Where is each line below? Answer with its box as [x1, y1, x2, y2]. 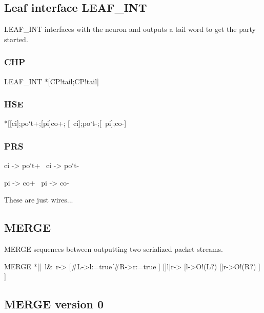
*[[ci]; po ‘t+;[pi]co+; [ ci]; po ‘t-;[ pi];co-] [4, 118, 127, 128]
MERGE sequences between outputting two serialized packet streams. [4, 244, 223, 254]
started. [4, 33, 28, 44]
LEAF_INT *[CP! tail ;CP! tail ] [4, 76, 99, 86]
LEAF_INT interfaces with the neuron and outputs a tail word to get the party [4, 24, 256, 34]
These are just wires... [4, 194, 73, 205]
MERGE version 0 [4, 296, 104, 312]
